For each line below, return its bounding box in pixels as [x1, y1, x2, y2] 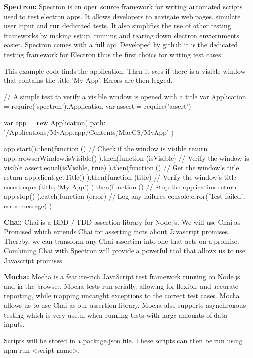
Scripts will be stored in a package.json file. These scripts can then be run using [4, 335, 243, 345]
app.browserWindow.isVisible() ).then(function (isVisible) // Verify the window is [4, 152, 249, 163]
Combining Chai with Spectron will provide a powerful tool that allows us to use [4, 245, 246, 256]
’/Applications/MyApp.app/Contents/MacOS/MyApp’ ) [4, 127, 174, 137]
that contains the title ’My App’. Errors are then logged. [4, 75, 173, 85]
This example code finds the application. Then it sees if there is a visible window [4, 65, 246, 75]
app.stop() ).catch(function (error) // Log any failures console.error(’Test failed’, [4, 191, 245, 201]
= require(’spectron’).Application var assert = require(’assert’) [4, 101, 191, 111]
